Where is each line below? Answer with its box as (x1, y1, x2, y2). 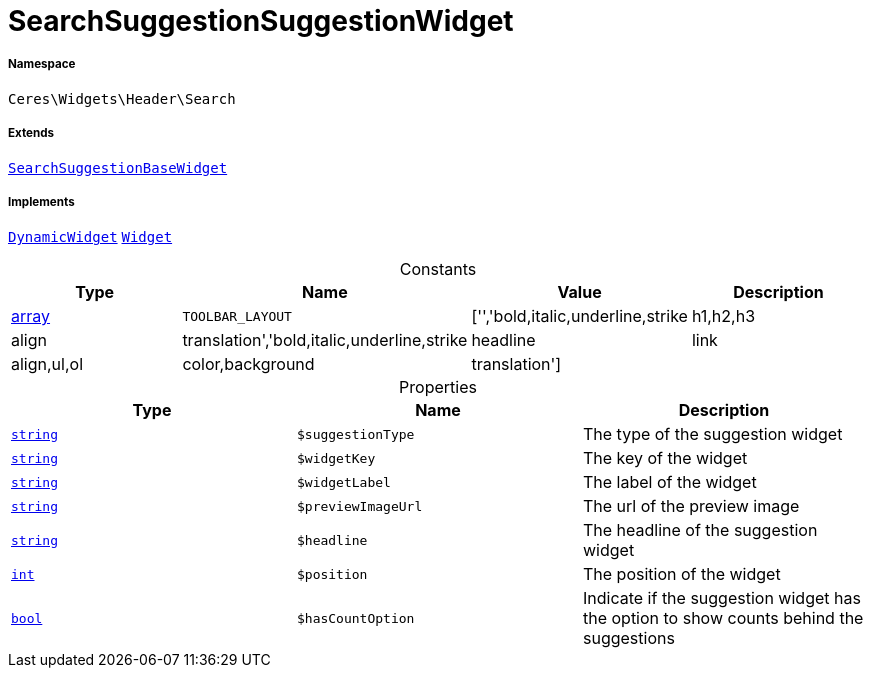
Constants (399, 259, 477, 280)
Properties (399, 377, 477, 398)
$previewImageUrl (296, 498, 423, 514)
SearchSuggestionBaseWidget (8, 159, 228, 176)
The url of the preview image (582, 496, 800, 517)
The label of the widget (582, 472, 757, 493)
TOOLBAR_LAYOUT (182, 308, 292, 324)
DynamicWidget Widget (8, 229, 173, 246)
